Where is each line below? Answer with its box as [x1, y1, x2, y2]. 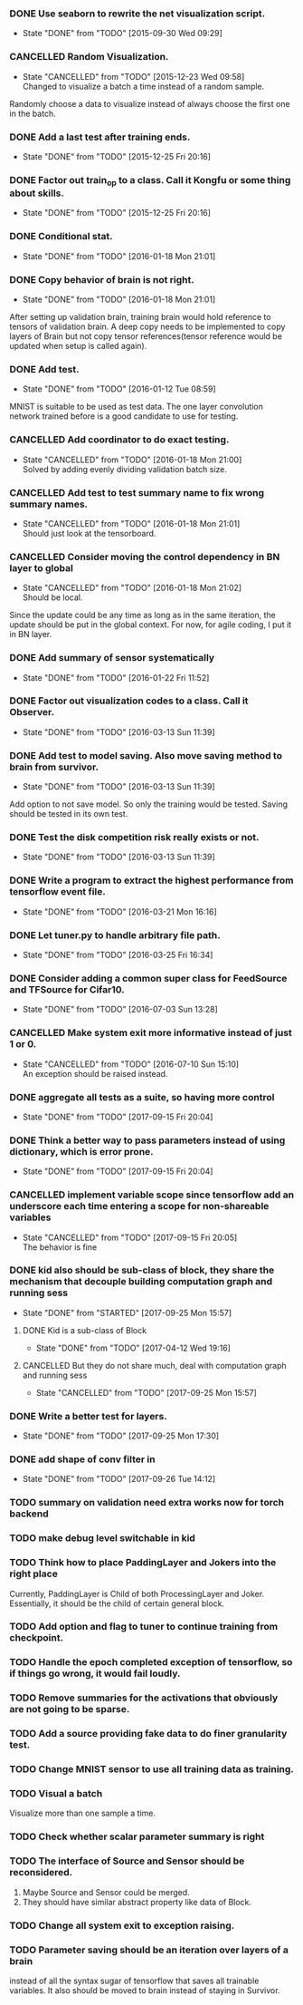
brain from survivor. [9, 760, 99, 773]
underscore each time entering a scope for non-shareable [9, 1200, 270, 1213]
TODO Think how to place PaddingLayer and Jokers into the [9, 1556, 277, 1569]
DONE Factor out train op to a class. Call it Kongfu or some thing [9, 173, 291, 189]
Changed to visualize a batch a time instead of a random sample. [22, 81, 265, 92]
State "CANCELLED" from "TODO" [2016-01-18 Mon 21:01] [22, 518, 241, 528]
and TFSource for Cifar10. [9, 983, 125, 995]
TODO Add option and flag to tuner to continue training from [9, 1621, 279, 1633]
